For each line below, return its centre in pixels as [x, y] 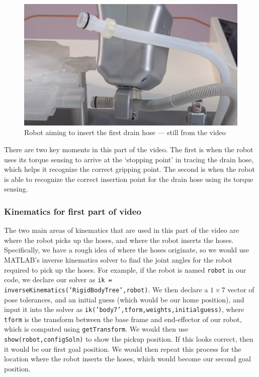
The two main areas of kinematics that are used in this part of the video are [122, 230]
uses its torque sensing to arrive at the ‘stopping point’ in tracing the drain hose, [129, 159]
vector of [241, 289]
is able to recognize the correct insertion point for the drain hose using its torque [129, 179]
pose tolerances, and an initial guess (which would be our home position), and [124, 299]
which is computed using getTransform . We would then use [96, 329]
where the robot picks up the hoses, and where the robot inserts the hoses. [119, 240]
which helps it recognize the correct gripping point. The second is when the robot [129, 169]
